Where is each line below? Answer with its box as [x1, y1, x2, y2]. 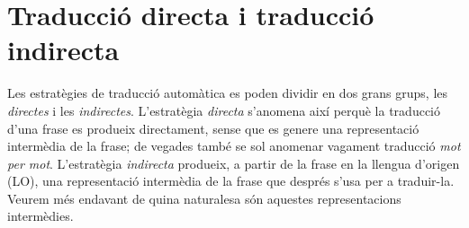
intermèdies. [7, 206, 74, 225]
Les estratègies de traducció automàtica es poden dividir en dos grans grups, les [7, 83, 448, 102]
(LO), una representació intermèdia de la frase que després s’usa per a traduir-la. [7, 171, 455, 190]
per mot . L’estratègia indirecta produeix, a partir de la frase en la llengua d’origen [7, 153, 460, 172]
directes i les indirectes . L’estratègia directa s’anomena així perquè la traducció [7, 101, 440, 119]
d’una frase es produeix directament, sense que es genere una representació [7, 118, 419, 137]
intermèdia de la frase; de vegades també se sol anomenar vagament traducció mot [7, 136, 461, 155]
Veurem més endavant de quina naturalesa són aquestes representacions [7, 189, 401, 207]
